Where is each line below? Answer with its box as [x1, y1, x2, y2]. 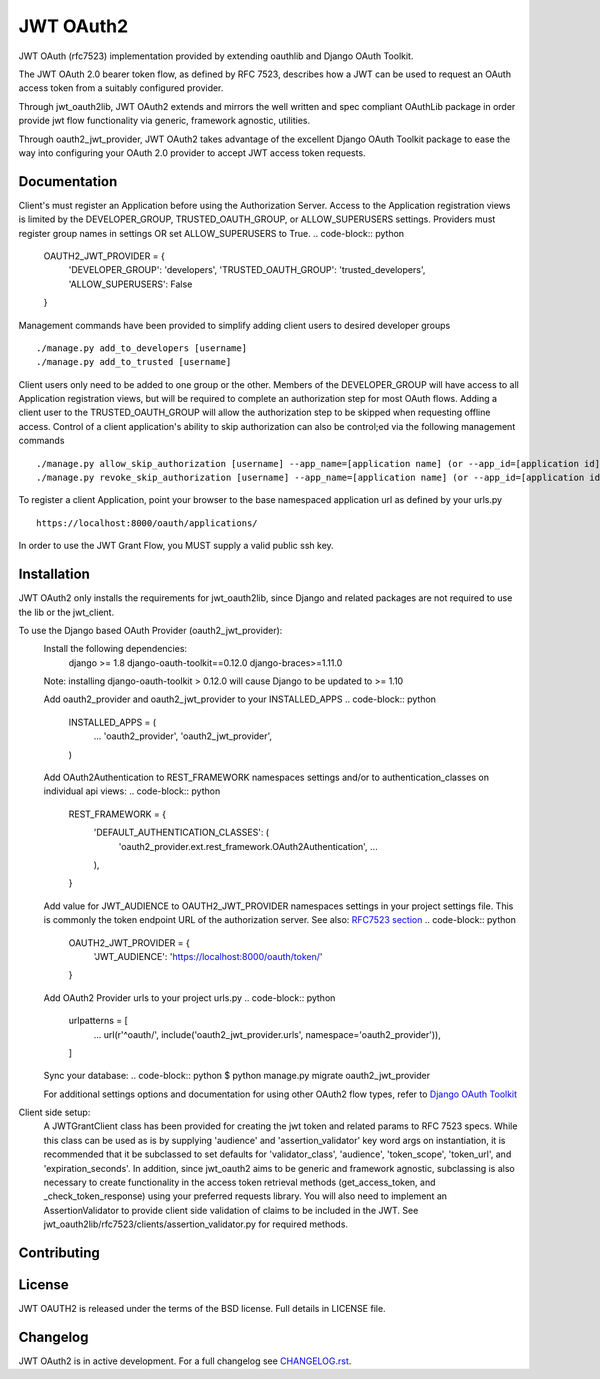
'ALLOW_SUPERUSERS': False [68, 278, 193, 290]
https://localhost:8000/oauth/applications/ [36, 517, 259, 529]
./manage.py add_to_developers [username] [36, 342, 248, 354]
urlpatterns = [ [68, 1015, 129, 1027]
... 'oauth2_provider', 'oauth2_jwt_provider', [93, 730, 273, 742]
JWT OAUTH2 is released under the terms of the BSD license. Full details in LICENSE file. [18, 1303, 386, 1315]
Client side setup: [18, 1106, 91, 1119]
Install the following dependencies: [43, 643, 188, 655]
